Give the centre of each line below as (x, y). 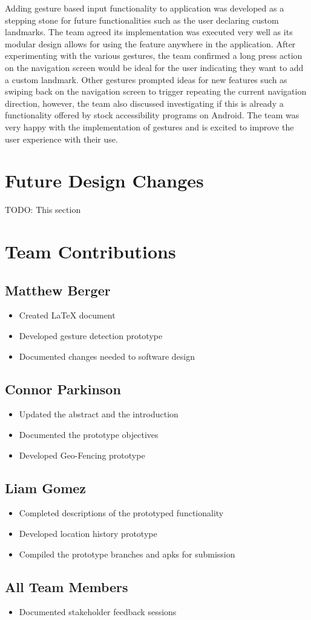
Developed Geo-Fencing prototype (82, 455)
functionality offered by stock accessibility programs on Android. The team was (152, 115)
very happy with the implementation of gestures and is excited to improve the (149, 126)
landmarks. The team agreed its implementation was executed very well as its (149, 32)
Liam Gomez (46, 487)
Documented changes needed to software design (107, 356)
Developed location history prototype (88, 533)
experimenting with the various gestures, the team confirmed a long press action (154, 56)
